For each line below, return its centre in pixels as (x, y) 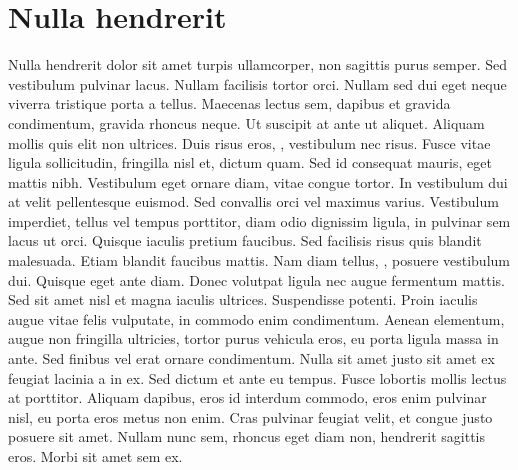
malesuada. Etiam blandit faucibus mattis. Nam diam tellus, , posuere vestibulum (259, 260)
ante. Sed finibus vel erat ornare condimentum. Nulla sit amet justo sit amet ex (251, 358)
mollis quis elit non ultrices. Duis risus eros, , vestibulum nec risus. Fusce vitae (249, 142)
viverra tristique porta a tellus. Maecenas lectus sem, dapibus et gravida (229, 103)
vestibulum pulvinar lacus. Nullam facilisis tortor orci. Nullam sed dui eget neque (257, 83)
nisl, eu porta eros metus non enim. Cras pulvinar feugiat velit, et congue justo (250, 416)
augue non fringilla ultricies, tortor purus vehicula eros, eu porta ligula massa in (253, 338)
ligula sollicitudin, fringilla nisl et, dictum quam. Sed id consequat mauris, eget (250, 162)
